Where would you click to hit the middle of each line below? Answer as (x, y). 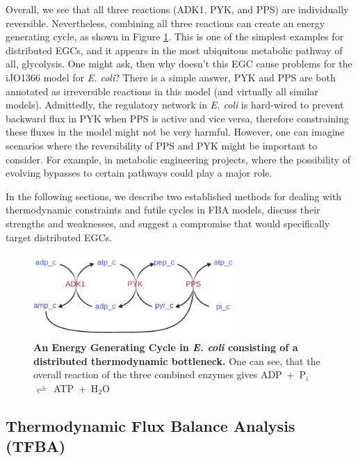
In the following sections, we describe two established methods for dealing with (174, 196)
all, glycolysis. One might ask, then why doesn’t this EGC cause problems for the (179, 64)
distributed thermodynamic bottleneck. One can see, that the (177, 361)
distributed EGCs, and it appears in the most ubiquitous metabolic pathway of (174, 50)
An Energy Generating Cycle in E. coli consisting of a (166, 347)
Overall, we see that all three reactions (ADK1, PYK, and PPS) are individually (177, 9)
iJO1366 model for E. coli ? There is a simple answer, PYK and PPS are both (171, 77)
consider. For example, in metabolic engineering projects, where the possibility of (178, 159)
